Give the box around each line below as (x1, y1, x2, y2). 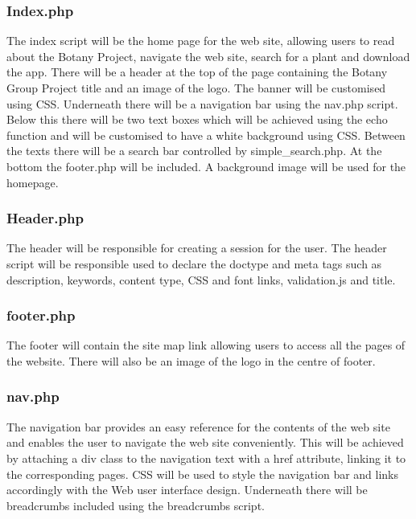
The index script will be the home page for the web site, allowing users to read (6, 32, 395, 49)
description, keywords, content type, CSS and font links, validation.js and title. (6, 271, 396, 288)
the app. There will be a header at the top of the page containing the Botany (6, 63, 388, 80)
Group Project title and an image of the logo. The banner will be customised (6, 80, 386, 96)
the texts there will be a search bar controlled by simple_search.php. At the (6, 142, 382, 159)
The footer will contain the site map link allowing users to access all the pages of (6, 337, 406, 353)
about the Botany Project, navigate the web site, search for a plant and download (6, 47, 410, 64)
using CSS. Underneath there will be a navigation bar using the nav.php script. (6, 95, 398, 112)
